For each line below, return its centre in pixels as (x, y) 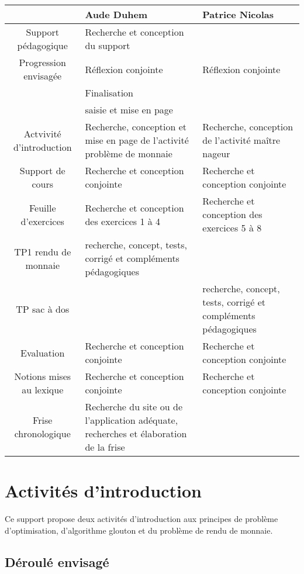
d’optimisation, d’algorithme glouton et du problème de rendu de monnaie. (139, 530)
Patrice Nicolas (238, 14)
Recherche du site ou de (134, 407)
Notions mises (43, 376)
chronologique (42, 433)
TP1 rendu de (43, 251)
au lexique (43, 390)
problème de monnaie (129, 153)
